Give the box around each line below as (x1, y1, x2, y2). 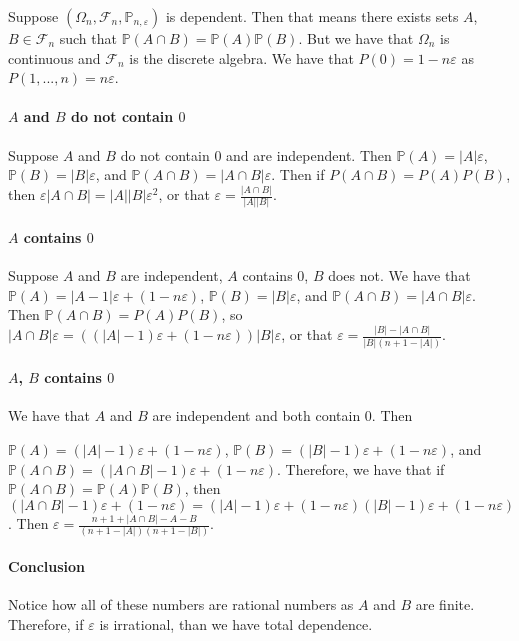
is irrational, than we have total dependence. (99, 613, 373, 634)
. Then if (271, 164, 325, 185)
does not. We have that (328, 265, 471, 286)
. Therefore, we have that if (277, 458, 445, 479)
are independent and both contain (152, 405, 361, 426)
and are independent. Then (226, 144, 392, 165)
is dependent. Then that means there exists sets (165, 6, 459, 26)
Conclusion (8, 555, 86, 576)
